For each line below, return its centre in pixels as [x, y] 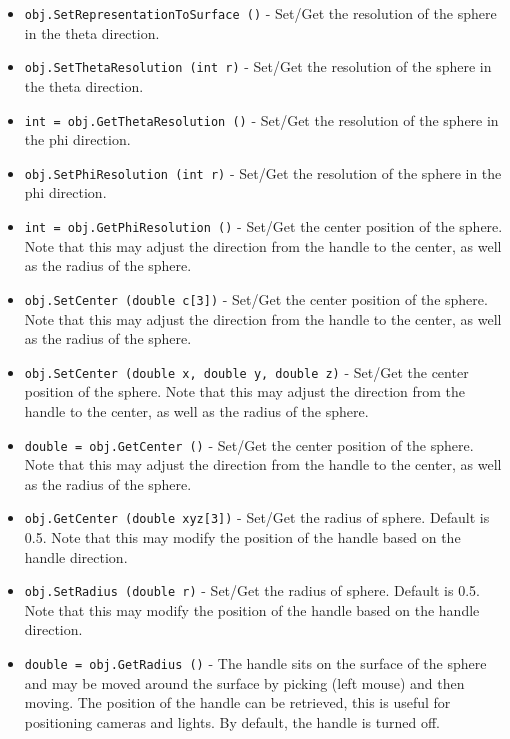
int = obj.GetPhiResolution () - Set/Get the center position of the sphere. [263, 226]
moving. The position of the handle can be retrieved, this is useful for [237, 702]
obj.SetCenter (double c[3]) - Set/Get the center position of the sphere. [256, 298]
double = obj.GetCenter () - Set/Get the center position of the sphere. [249, 444]
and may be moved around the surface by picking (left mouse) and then [244, 682]
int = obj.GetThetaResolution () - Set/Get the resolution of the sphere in [261, 119]
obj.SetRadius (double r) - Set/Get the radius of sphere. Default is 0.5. [252, 590]
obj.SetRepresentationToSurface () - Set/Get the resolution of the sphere [260, 13]
